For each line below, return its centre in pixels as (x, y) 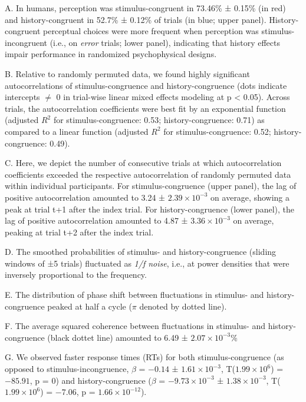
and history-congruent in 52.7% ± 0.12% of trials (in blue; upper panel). (136, 19)
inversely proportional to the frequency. (76, 275)
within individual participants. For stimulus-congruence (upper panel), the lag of (151, 186)
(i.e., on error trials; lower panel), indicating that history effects (165, 42)
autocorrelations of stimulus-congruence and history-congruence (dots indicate (146, 85)
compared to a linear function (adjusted (77, 131)
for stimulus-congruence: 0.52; (217, 131)
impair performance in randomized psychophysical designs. (111, 54)
